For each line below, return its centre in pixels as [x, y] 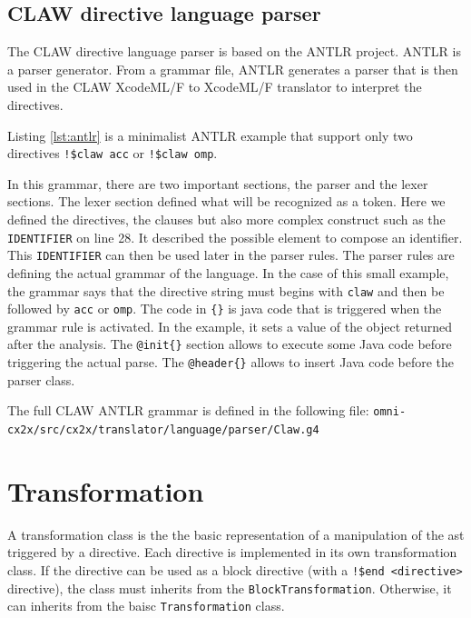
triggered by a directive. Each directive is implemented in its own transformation [232, 552]
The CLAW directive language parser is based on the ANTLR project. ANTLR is [234, 51]
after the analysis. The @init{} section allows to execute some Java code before [230, 344]
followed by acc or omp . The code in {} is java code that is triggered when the [225, 309]
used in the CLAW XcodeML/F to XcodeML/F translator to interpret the [215, 87]
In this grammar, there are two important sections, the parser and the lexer [218, 183]
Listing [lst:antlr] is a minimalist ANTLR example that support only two [210, 135]
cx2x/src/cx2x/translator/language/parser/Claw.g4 [163, 429]
